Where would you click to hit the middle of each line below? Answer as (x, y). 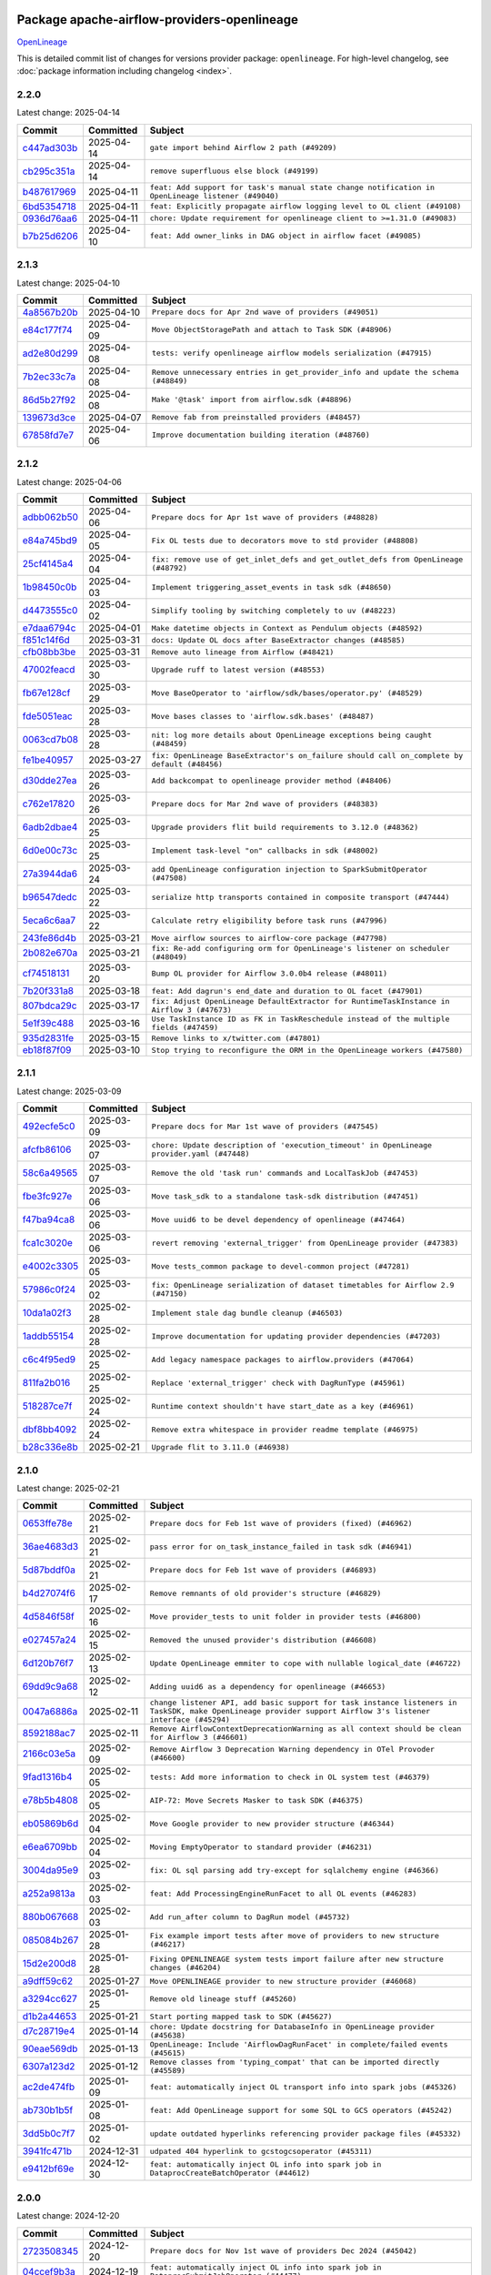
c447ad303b (50, 147)
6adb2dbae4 (50, 827)
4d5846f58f (48, 1617)
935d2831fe (48, 1038)
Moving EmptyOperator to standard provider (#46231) (261, 1847)
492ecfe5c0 (49, 1127)
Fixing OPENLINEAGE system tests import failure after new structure (297, 1960)
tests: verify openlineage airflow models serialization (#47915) (292, 354)
